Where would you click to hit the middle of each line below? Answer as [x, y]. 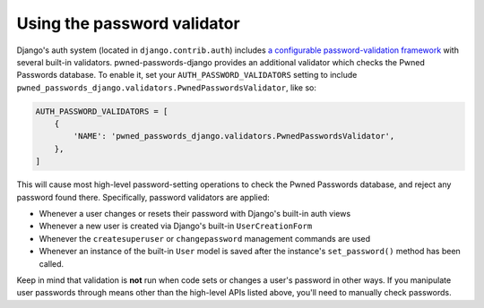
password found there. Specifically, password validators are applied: [143, 197]
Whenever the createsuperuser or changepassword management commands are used [205, 238]
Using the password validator [129, 23]
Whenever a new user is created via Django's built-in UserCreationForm [176, 226]
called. [52, 263]
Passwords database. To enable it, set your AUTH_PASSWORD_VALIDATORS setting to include [187, 75]
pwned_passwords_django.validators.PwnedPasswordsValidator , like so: [167, 87]
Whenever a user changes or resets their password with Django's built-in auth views [195, 214]
